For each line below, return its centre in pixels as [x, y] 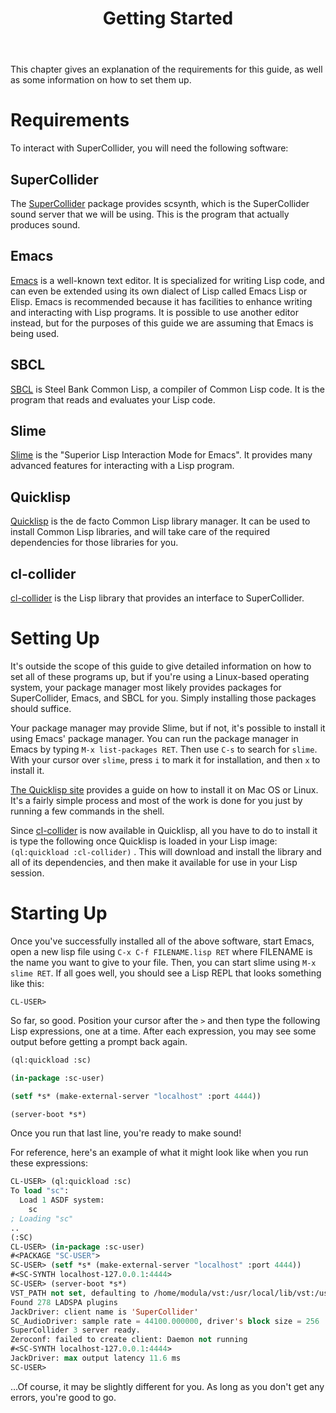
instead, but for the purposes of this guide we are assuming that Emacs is [162, 323]
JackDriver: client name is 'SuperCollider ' [104, 1312]
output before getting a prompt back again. [99, 1041]
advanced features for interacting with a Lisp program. [122, 466]
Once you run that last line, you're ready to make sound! [126, 1133]
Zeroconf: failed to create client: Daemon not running [129, 1340]
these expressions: [49, 1163]
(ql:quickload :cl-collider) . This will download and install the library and [166, 851]
